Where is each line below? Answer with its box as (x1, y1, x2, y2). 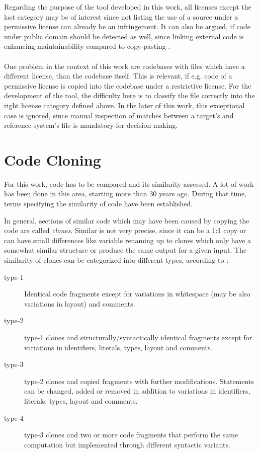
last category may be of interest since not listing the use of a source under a (4, 11, 238, 22)
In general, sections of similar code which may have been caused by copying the (4, 215, 249, 225)
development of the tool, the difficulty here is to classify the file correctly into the (4, 90, 255, 101)
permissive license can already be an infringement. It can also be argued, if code (4, 21, 251, 32)
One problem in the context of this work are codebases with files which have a (4, 60, 245, 71)
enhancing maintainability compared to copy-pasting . (4, 41, 170, 51)
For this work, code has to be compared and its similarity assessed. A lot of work (4, 178, 254, 189)
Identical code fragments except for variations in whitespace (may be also (24, 288, 250, 299)
